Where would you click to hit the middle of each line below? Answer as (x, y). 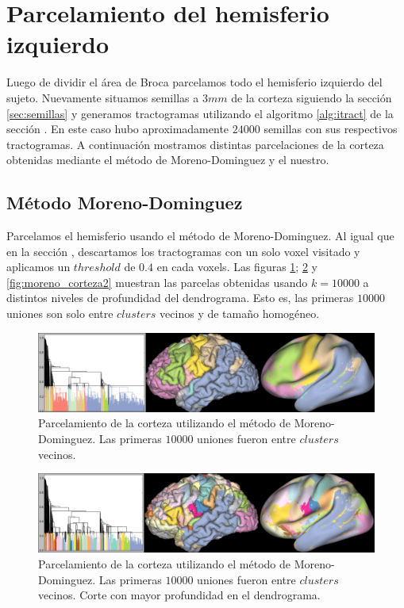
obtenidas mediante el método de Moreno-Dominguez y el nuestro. (168, 160)
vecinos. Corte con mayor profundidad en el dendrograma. (179, 595)
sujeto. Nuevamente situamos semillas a (103, 97)
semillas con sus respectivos (331, 129)
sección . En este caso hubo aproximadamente (118, 129)
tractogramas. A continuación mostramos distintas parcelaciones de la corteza (195, 144)
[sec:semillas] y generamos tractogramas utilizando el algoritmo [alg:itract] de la (200, 113)
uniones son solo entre (60, 314)
